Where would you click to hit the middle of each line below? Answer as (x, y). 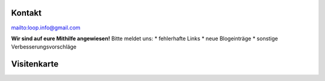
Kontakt (26, 13)
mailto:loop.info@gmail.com (46, 28)
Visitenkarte (35, 64)
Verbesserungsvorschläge (44, 47)
